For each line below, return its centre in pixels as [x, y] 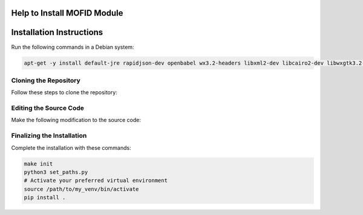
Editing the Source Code [47, 108]
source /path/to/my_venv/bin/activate [81, 189]
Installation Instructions [57, 32]
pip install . [45, 197]
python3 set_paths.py [56, 172]
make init [38, 164]
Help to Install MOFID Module [67, 13]
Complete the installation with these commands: [71, 147]
